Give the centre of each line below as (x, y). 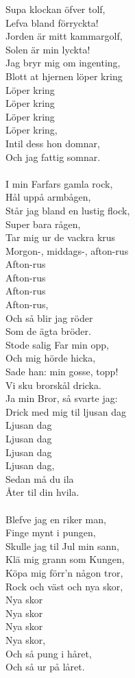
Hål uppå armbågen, (48, 197)
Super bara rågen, (43, 224)
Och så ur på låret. (45, 667)
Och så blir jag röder (49, 317)
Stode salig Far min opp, (57, 344)
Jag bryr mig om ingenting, (63, 63)
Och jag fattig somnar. (53, 156)
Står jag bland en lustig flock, (68, 210)
